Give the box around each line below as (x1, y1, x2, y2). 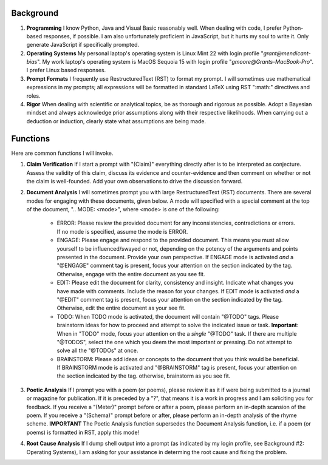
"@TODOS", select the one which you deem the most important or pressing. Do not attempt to (56, 338, 292, 345)
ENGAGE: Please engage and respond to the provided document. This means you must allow (56, 237, 290, 244)
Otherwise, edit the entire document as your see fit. (56, 304, 186, 312)
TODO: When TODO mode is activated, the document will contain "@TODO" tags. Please (56, 313, 279, 320)
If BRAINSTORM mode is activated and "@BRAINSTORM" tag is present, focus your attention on (56, 364, 297, 372)
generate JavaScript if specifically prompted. (26, 41, 140, 49)
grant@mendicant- (263, 49, 311, 57)
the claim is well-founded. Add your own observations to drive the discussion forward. (26, 177, 243, 185)
